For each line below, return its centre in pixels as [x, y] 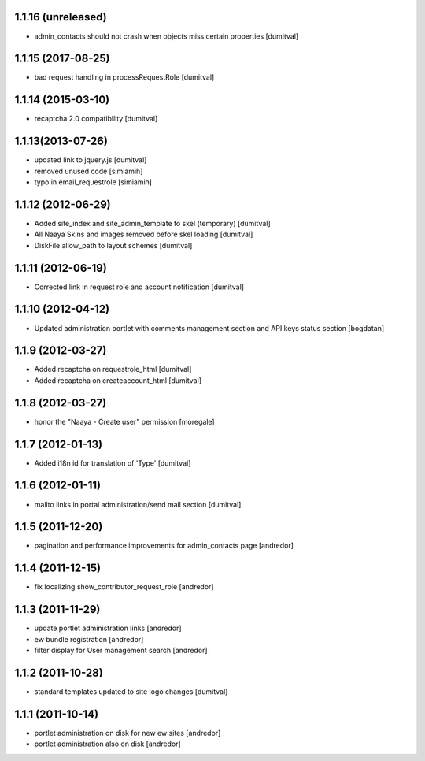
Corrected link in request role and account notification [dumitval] [139, 287]
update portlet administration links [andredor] [108, 628]
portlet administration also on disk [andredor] [107, 744]
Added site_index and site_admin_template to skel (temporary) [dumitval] [152, 223]
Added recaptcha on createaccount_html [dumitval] [118, 380]
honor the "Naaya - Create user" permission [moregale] [125, 421]
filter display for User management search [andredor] [121, 651]
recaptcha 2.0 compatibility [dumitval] [96, 119]
